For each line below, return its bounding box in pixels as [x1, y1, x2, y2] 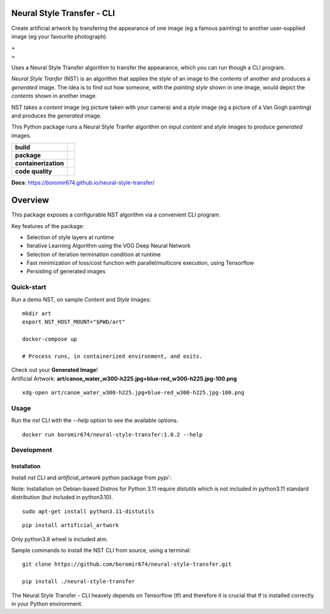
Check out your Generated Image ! [11, 366, 98, 374]
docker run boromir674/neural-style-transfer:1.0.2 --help [22, 431, 203, 438]
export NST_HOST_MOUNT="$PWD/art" [22, 319, 125, 325]
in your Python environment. [11, 600, 83, 607]
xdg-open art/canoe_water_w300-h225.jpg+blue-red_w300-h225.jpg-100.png [22, 389, 244, 396]
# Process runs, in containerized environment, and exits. [22, 352, 203, 360]
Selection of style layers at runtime [26, 233, 114, 241]
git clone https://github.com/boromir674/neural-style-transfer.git [22, 561, 232, 568]
